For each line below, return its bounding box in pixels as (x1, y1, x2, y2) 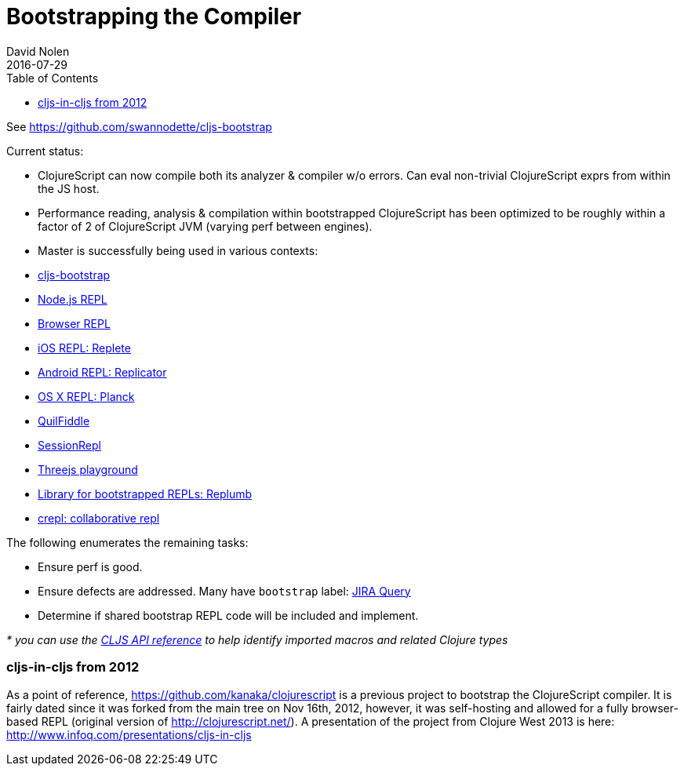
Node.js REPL (38, 292, 107, 306)
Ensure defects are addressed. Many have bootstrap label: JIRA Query (38, 584, 411, 598)
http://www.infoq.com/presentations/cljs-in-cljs (6, 727, 252, 741)
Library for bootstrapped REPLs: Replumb (38, 486, 253, 501)
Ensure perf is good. (38, 559, 143, 574)
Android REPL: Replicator (38, 365, 167, 379)
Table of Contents (6, 71, 99, 85)
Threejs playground (38, 462, 138, 476)
